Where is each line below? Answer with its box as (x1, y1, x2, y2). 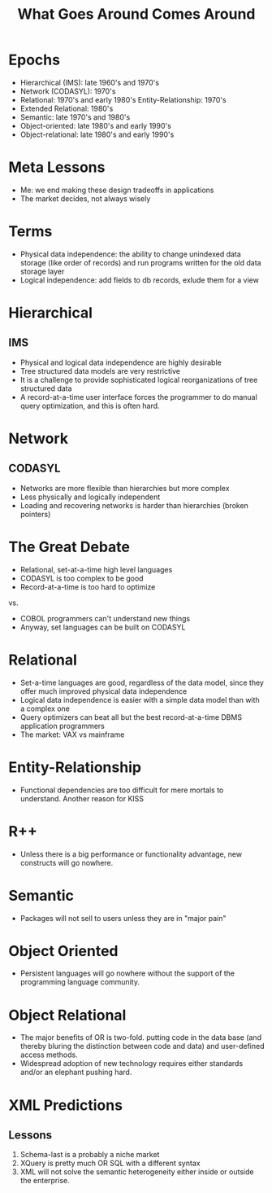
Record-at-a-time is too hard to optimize (19, 581, 156, 591)
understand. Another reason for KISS (19, 793, 145, 803)
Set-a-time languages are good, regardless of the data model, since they (19, 678, 264, 687)
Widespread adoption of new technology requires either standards (19, 1059, 244, 1068)
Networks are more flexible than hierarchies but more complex (19, 483, 230, 493)
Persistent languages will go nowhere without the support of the (19, 968, 235, 978)
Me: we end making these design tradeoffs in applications (19, 185, 214, 195)
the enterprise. (19, 1176, 71, 1186)
